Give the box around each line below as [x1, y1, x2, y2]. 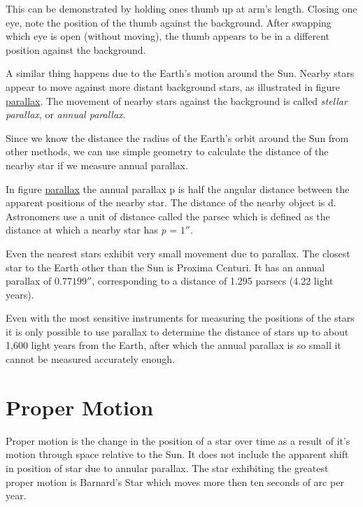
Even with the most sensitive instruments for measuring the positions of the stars [6, 310, 355, 325]
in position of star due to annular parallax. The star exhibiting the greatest [6, 460, 329, 475]
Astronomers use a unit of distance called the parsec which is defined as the [6, 208, 330, 223]
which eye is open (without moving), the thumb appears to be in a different [6, 29, 330, 43]
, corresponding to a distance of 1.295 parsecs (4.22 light [92, 273, 334, 288]
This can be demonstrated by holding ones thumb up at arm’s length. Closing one [6, 1, 357, 15]
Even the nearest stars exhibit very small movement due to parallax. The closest [6, 245, 350, 260]
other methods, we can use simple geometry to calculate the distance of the [6, 144, 329, 159]
